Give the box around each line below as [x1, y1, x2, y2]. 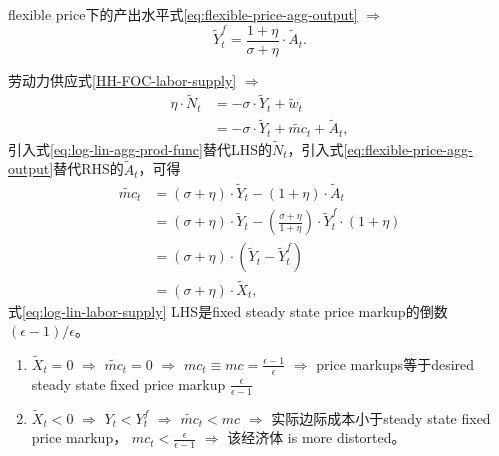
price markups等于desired [316, 353, 475, 374]
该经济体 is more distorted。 [227, 427, 406, 448]
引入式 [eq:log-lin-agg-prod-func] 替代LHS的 [8, 138, 272, 159]
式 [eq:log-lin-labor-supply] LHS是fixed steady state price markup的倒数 [8, 300, 448, 321]
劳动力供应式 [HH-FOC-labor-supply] [8, 69, 237, 90]
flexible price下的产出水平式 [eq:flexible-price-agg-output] [8, 4, 358, 24]
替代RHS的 [53, 158, 124, 179]
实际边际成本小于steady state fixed [271, 407, 491, 428]
